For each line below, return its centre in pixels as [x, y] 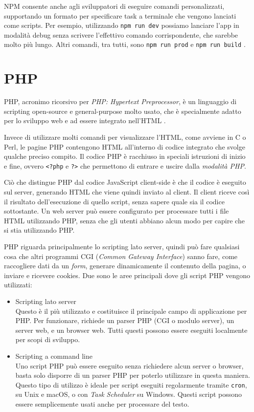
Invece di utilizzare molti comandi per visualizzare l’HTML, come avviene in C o [125, 137]
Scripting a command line [54, 356]
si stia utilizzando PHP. [39, 230]
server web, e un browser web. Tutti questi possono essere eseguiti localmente [131, 330]
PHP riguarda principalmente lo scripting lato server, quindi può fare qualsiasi [122, 246]
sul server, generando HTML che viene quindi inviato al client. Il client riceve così [127, 192]
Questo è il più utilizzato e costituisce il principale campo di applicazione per [131, 311]
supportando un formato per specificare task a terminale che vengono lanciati [120, 15]
